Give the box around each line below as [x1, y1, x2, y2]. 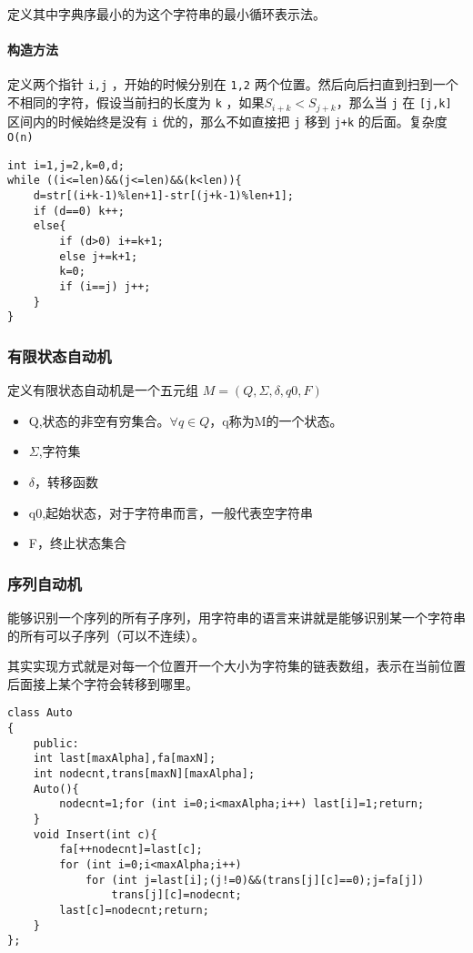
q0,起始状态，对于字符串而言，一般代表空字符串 [28, 502, 314, 522]
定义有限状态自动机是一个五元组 [7, 380, 198, 400]
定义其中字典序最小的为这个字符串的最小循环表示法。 [7, 5, 326, 23]
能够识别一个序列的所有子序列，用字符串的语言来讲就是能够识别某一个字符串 [7, 608, 466, 627]
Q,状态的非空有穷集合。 [28, 411, 170, 430]
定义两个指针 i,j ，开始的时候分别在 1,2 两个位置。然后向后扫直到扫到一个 [7, 75, 458, 94]
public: [33, 736, 79, 750]
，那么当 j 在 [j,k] [336, 93, 452, 112]
